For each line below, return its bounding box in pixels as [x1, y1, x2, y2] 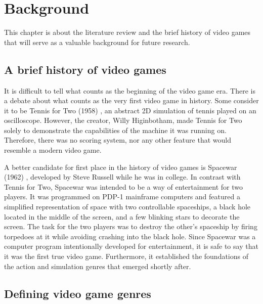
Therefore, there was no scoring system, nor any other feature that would [4, 135, 231, 145]
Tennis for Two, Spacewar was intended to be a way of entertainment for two [4, 181, 243, 192]
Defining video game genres [4, 285, 151, 301]
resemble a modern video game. [4, 145, 102, 155]
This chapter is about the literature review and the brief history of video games [4, 27, 251, 37]
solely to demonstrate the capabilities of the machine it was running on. [4, 124, 227, 135]
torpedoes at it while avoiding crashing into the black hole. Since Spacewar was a [4, 231, 256, 241]
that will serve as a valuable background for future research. [4, 36, 190, 47]
